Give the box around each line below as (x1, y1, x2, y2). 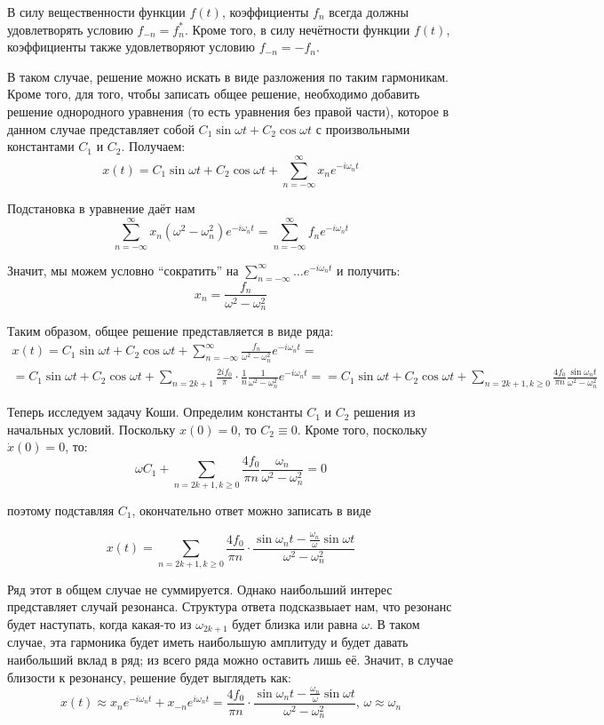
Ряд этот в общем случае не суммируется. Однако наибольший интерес (7, 579, 393, 598)
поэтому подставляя (7, 500, 115, 519)
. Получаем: (121, 137, 186, 155)
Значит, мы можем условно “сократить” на (7, 260, 239, 279)
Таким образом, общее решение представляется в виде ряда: (7, 322, 334, 340)
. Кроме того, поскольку (297, 419, 427, 438)
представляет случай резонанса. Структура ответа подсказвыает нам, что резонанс (7, 597, 452, 616)
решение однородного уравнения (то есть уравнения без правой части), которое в (7, 101, 449, 120)
